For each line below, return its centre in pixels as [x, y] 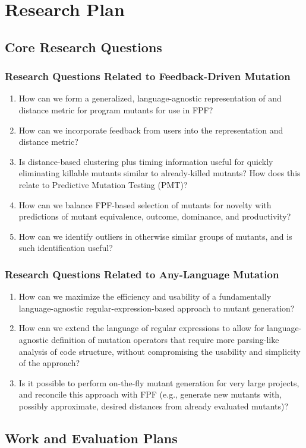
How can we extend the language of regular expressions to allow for [141, 328]
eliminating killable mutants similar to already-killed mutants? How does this [160, 173]
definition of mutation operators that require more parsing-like [165, 339]
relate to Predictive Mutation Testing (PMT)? [103, 184]
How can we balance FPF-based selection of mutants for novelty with [145, 204]
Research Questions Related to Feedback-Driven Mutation [148, 76]
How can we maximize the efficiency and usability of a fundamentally [145, 296]
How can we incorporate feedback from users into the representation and [151, 130]
